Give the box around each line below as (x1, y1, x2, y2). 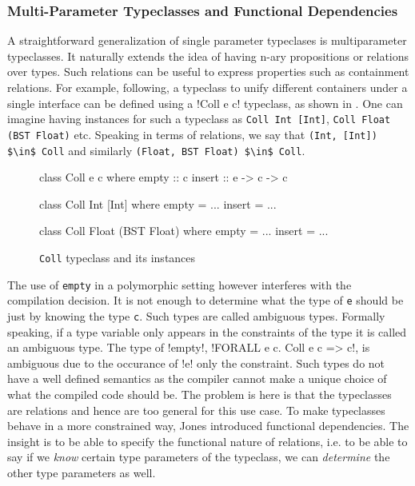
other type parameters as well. (7, 464, 156, 480)
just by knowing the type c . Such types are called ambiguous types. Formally (7, 307, 385, 324)
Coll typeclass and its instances (39, 249, 196, 265)
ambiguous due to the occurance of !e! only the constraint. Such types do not (7, 354, 385, 371)
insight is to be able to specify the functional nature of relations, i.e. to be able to (7, 432, 408, 449)
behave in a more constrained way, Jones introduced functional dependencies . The (7, 417, 409, 434)
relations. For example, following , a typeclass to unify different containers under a (7, 79, 408, 95)
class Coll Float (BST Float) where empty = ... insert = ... (39, 222, 329, 239)
